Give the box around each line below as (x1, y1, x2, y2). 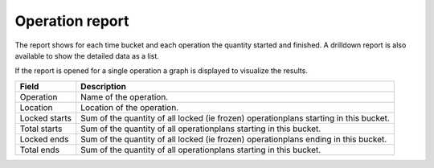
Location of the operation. (80, 101, 179, 113)
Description (80, 80, 127, 92)
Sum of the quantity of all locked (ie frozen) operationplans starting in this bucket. (80, 113, 390, 124)
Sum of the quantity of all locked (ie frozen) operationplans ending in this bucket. (80, 133, 387, 145)
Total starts (19, 123, 63, 134)
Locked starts (19, 113, 72, 124)
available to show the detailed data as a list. (14, 51, 160, 60)
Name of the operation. (80, 91, 169, 102)
